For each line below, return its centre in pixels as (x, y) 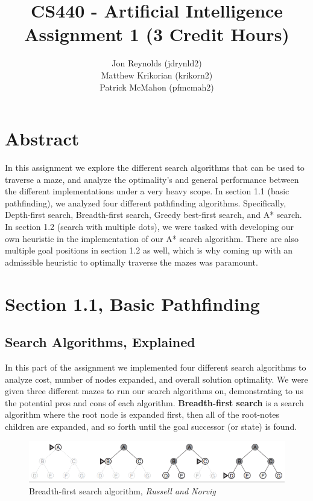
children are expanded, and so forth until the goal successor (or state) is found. (151, 426)
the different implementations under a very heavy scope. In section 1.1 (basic (147, 191)
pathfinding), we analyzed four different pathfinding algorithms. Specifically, (146, 203)
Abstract (42, 139)
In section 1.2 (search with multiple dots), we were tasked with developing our (150, 226)
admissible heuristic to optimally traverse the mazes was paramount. (131, 262)
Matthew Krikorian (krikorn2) (157, 75)
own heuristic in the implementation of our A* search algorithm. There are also (152, 238)
